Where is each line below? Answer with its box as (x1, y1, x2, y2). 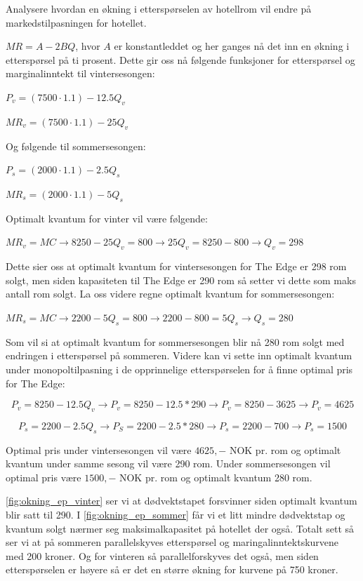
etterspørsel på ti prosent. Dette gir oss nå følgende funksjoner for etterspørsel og (6, 52, 355, 67)
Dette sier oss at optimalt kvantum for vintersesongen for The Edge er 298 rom (6, 259, 347, 274)
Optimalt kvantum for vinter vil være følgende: (6, 211, 208, 225)
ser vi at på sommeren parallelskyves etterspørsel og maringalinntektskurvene (6, 535, 339, 549)
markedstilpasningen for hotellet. (6, 15, 147, 29)
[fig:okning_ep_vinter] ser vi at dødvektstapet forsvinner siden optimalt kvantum (6, 493, 357, 508)
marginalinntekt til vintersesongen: (6, 66, 155, 81)
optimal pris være (6, 469, 81, 484)
